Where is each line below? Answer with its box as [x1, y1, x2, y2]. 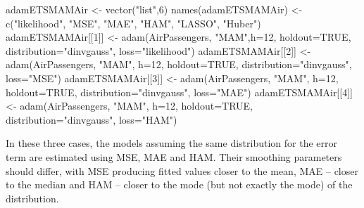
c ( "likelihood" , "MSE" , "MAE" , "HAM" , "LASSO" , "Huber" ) [6, 15, 261, 30]
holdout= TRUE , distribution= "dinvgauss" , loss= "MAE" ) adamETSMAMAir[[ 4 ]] [6, 84, 353, 99]
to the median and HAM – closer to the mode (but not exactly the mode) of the [6, 177, 353, 192]
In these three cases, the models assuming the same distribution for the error [6, 136, 337, 150]
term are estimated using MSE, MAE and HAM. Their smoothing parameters [6, 149, 342, 164]
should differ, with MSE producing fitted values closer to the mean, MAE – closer [6, 163, 358, 178]
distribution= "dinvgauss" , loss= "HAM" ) [6, 112, 177, 126]
